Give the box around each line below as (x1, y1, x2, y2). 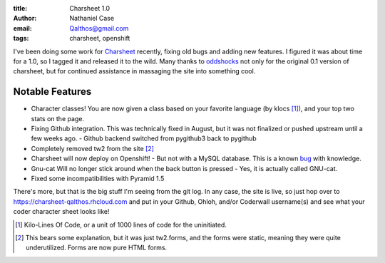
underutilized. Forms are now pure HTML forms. (26, 243, 168, 252)
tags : (13, 34, 29, 43)
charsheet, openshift (69, 34, 130, 43)
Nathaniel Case (69, 14, 114, 23)
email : (13, 24, 32, 32)
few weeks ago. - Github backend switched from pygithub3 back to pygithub (31, 134, 257, 143)
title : (13, 4, 28, 12)
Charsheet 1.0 (69, 4, 111, 12)
